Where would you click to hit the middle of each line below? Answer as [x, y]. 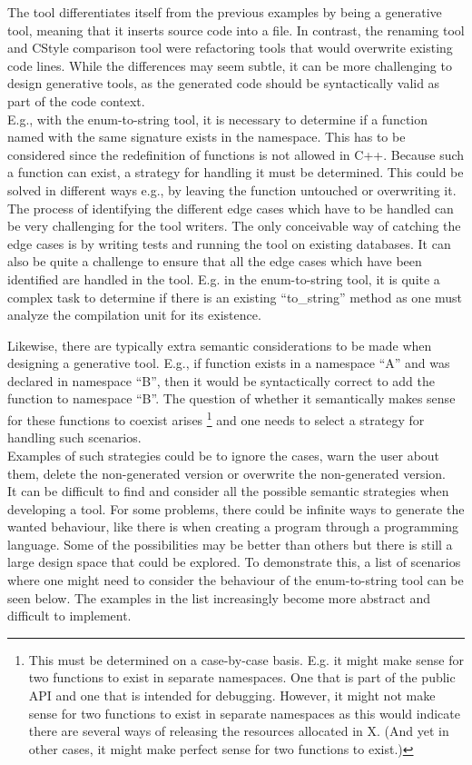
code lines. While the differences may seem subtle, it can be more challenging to [230, 65]
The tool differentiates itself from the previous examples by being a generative [225, 12]
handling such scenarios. [74, 437]
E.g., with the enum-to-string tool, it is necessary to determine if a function [218, 119]
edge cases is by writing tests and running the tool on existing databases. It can [229, 243]
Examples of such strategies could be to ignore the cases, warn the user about [224, 455]
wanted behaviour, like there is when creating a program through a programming [233, 527]
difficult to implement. [69, 616]
